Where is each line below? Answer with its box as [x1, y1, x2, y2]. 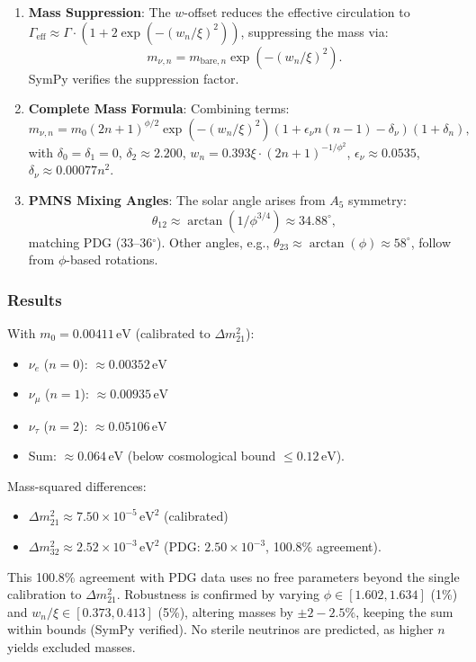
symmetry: [348, 191, 407, 210]
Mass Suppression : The [28, 3, 171, 21]
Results [7, 288, 62, 310]
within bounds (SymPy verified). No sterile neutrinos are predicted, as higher [7, 620, 434, 639]
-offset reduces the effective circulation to [184, 3, 410, 21]
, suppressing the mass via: [240, 22, 389, 40]
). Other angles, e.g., [157, 232, 270, 251]
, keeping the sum [355, 602, 454, 621]
